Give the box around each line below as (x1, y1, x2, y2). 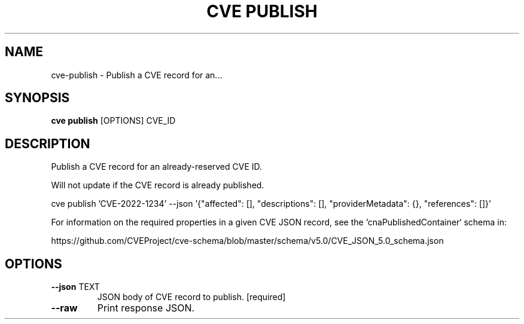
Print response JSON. (97, 302, 195, 314)
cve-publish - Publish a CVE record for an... (51, 69, 223, 80)
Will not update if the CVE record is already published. (51, 180, 264, 191)
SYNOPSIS (5, 90, 70, 106)
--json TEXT (51, 282, 100, 292)
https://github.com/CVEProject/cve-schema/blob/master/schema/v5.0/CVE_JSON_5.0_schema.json (51, 236, 444, 246)
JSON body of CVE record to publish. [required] (97, 292, 286, 302)
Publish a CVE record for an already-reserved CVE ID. (51, 161, 263, 172)
